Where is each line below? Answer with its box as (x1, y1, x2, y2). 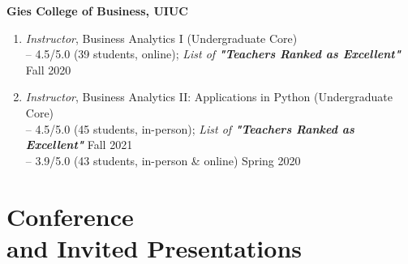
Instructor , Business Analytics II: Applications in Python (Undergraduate (25, 88, 393, 105)
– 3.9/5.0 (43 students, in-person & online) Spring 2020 (25, 151, 301, 168)
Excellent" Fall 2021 (25, 136, 133, 153)
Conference (6, 199, 134, 232)
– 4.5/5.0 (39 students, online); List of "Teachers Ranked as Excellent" (25, 45, 401, 62)
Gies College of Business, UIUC (6, 2, 188, 19)
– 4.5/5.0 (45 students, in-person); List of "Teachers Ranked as (25, 120, 354, 137)
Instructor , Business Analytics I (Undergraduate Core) (25, 29, 298, 46)
